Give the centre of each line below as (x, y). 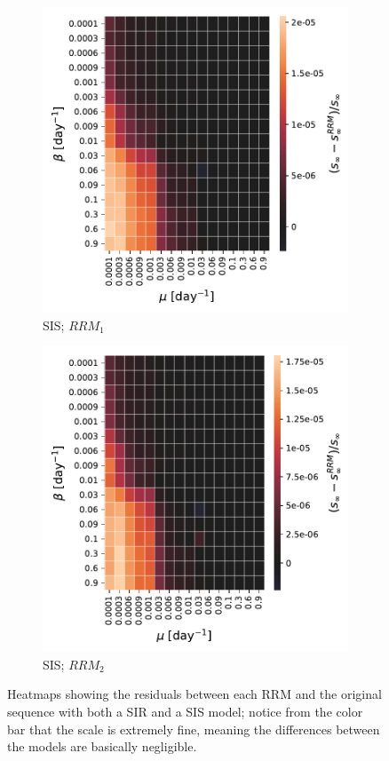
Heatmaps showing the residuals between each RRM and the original (194, 694)
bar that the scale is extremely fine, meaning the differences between (194, 729)
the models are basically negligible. (102, 746)
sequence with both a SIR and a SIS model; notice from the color (185, 711)
